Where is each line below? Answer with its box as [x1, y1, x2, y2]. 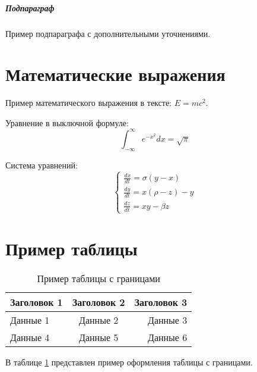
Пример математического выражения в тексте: [5, 96, 172, 109]
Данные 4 [10, 330, 50, 344]
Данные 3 [147, 312, 188, 327]
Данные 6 [147, 330, 188, 344]
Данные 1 [10, 312, 50, 327]
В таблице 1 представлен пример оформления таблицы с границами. [5, 355, 253, 368]
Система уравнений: [5, 158, 78, 171]
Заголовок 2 [72, 295, 125, 309]
